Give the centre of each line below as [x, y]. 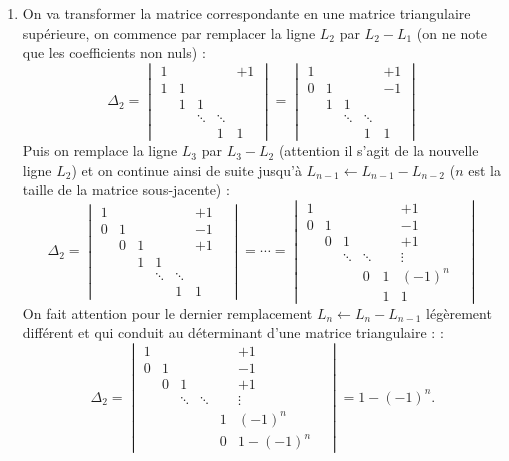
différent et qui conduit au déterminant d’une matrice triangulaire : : [233, 332]
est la [484, 169]
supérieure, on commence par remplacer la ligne [169, 32]
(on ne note [451, 32]
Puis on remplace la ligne [100, 150]
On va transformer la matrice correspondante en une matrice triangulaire [246, 13]
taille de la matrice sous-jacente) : [126, 189]
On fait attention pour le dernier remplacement [167, 312]
